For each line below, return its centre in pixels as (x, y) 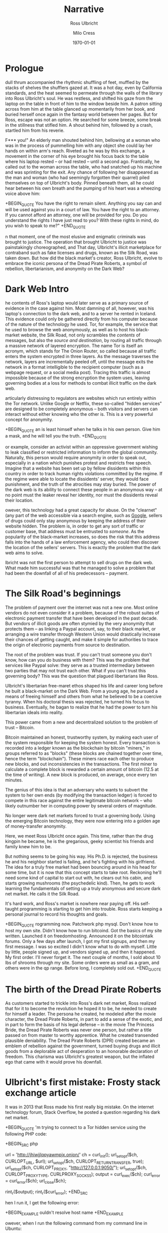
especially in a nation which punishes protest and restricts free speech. (79, 463)
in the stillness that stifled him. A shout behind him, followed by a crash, (79, 125)
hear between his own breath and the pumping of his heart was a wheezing (83, 188)
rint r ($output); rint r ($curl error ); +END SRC (46, 1192)
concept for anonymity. (29, 420)
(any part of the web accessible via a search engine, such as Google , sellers (84, 515)
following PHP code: (26, 1134)
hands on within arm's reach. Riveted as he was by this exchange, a (75, 151)
